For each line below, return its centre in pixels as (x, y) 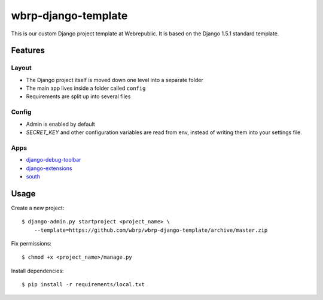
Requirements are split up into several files (78, 96)
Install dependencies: (37, 271)
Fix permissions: (31, 244)
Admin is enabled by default (60, 124)
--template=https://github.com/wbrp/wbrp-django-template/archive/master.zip (151, 230)
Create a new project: (38, 208)
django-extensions (49, 168)
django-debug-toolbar (54, 160)
